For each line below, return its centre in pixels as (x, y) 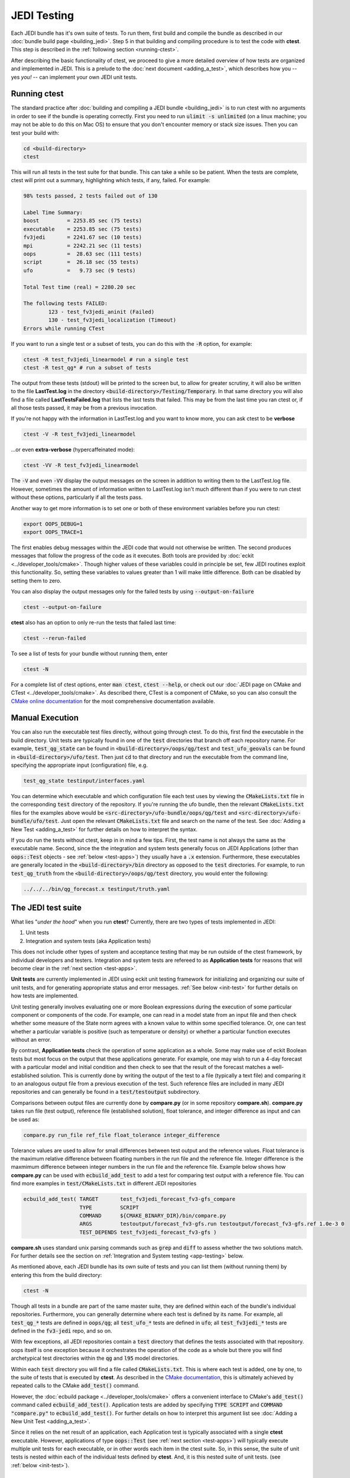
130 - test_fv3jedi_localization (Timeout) (112, 320)
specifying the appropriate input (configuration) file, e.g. (79, 765)
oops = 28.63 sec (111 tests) (82, 254)
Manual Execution (45, 718)
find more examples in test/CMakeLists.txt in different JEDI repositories (104, 1184)
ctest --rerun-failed (55, 638)
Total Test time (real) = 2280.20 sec (80, 287)
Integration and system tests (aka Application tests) (88, 941)
